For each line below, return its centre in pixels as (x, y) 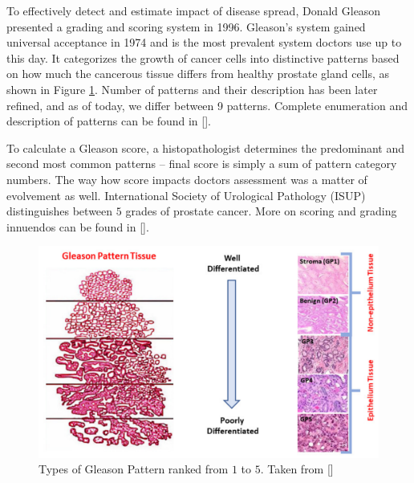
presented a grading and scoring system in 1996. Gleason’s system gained (186, 26)
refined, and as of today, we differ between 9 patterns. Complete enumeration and (207, 105)
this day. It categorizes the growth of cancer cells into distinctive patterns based (203, 57)
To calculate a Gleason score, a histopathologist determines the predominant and (206, 147)
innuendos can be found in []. (78, 226)
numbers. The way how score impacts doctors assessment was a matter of (187, 179)
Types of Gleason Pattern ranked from (134, 469)
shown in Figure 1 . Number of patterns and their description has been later (192, 89)
